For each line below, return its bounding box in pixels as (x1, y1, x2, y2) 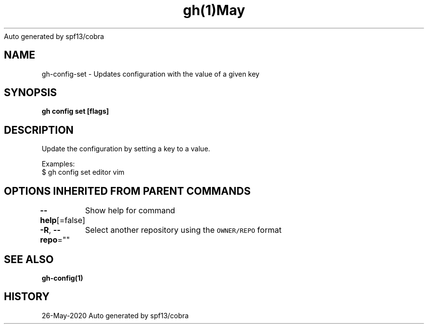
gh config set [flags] (42, 107, 109, 116)
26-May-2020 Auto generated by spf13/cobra (42, 311, 189, 320)
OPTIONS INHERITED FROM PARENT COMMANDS (4, 184, 251, 197)
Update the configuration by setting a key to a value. (42, 144, 211, 153)
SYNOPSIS (4, 86, 57, 99)
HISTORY (4, 290, 50, 303)
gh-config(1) (42, 273, 83, 282)
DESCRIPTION (4, 123, 74, 136)
